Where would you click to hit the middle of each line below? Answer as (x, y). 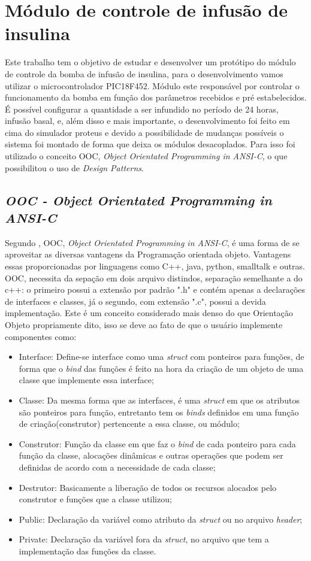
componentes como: (41, 336)
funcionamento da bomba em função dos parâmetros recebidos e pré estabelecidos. (156, 97)
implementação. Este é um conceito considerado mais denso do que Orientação (149, 313)
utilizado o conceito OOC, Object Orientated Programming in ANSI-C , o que (146, 156)
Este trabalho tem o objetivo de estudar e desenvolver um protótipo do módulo (150, 62)
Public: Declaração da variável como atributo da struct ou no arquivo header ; (161, 519)
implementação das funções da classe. (87, 551)
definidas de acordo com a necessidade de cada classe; (117, 467)
